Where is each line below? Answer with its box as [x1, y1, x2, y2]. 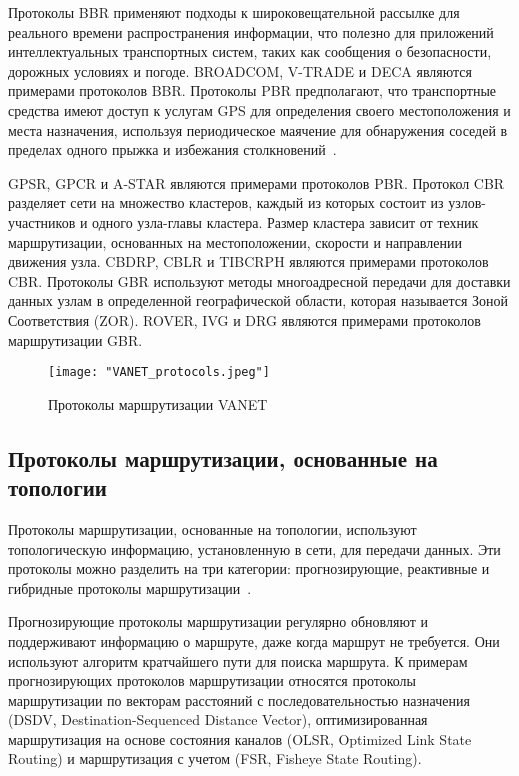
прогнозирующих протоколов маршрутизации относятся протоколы [8, 670, 417, 691]
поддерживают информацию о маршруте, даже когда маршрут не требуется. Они [8, 630, 500, 651]
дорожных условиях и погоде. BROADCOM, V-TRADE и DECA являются [8, 60, 472, 81]
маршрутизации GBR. [8, 329, 143, 350]
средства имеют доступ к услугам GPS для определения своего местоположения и [8, 99, 511, 120]
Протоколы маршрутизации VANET [48, 393, 268, 414]
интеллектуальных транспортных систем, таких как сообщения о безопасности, [8, 41, 492, 62]
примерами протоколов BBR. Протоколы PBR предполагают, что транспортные [8, 80, 497, 101]
